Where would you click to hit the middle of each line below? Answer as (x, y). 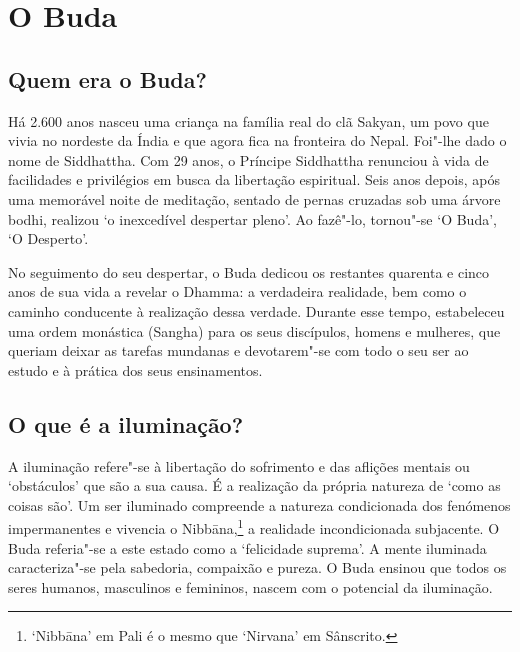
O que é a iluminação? (126, 423)
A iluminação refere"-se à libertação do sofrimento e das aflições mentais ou (239, 465)
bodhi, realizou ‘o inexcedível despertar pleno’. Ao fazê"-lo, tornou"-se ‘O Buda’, (252, 218)
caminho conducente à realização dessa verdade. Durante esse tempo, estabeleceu (256, 310)
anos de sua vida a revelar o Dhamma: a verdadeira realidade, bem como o (237, 291)
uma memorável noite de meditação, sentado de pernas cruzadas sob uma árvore (254, 198)
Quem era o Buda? (107, 78)
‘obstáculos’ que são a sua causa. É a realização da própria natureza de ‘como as (254, 485)
